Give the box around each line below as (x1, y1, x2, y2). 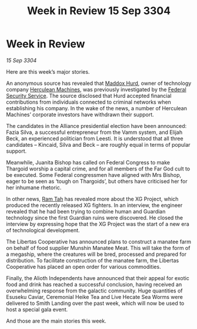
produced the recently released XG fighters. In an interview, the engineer (6, 202, 183, 209)
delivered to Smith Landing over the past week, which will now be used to (6, 300, 185, 307)
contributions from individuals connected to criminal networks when (6, 98, 172, 106)
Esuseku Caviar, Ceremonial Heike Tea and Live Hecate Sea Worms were (6, 293, 183, 300)
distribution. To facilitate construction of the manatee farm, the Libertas (6, 256, 179, 264)
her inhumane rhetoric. (6, 184, 62, 191)
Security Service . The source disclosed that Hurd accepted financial (6, 92, 172, 99)
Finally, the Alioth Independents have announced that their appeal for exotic (6, 274, 189, 281)
